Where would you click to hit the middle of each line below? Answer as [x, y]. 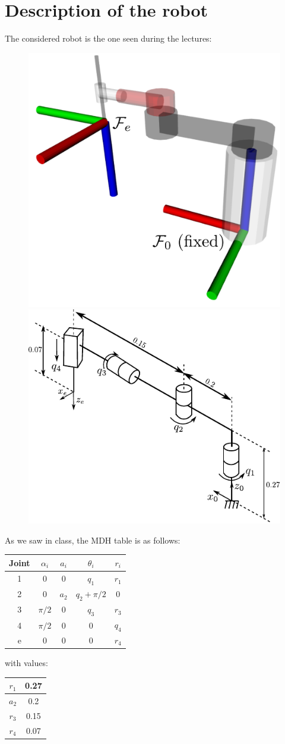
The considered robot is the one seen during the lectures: [108, 38]
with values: [26, 663]
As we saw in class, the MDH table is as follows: [93, 540]
